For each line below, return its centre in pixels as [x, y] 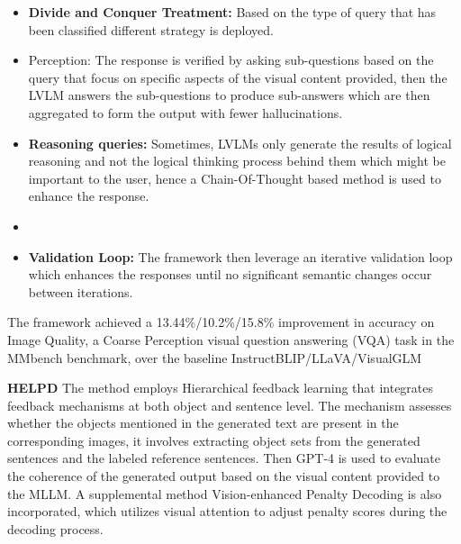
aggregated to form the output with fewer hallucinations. [185, 112]
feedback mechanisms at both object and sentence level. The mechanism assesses [230, 405]
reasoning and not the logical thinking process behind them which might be [237, 161]
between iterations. [81, 291]
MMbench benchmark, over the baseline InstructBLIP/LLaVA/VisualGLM [215, 357]
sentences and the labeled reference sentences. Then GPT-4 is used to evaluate [224, 458]
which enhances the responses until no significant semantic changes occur [230, 274]
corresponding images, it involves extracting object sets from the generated [214, 440]
